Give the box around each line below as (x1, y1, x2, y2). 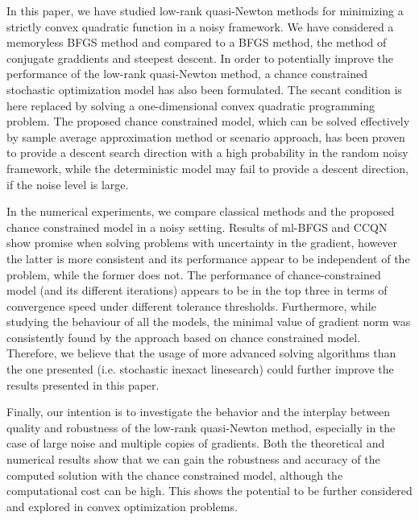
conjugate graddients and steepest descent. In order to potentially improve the (6, 49, 393, 66)
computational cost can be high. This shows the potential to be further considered (6, 482, 413, 499)
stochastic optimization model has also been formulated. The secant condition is (6, 80, 402, 97)
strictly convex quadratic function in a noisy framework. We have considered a (6, 18, 394, 35)
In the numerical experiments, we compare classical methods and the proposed (6, 203, 395, 220)
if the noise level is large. (6, 175, 129, 192)
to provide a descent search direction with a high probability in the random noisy (6, 144, 409, 161)
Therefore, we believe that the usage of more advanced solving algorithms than (6, 345, 396, 361)
